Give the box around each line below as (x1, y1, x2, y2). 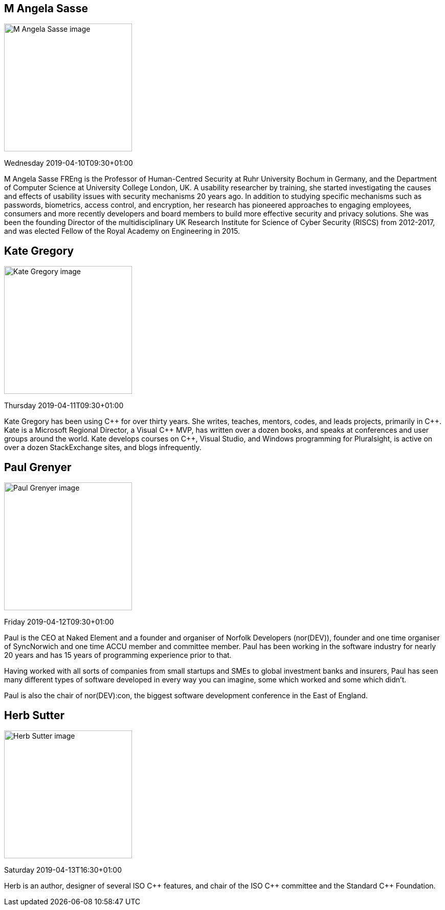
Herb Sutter (4, 708, 65, 722)
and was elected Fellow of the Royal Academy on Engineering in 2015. (4, 227, 240, 236)
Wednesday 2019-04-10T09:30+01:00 (4, 159, 133, 168)
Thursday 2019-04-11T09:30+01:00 (4, 401, 124, 410)
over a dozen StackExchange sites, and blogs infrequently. (4, 443, 202, 452)
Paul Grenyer (4, 460, 72, 474)
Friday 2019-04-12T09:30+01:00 (4, 617, 114, 627)
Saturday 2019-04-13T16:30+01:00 (4, 865, 122, 874)
